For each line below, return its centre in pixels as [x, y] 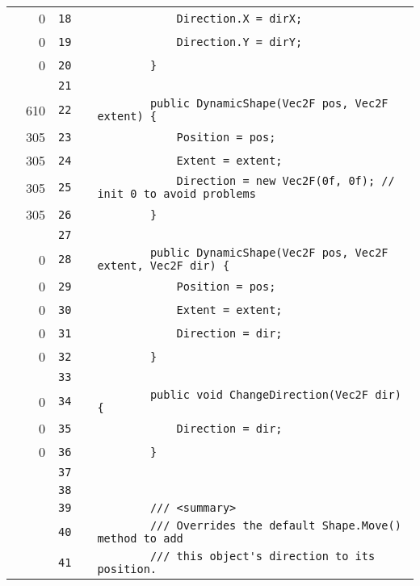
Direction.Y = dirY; [239, 42]
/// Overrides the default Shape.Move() [275, 525]
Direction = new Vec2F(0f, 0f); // [286, 181]
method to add [140, 538]
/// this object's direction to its [262, 556]
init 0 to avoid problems [176, 194]
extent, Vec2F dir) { [164, 266]
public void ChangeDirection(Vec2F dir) [275, 395]
